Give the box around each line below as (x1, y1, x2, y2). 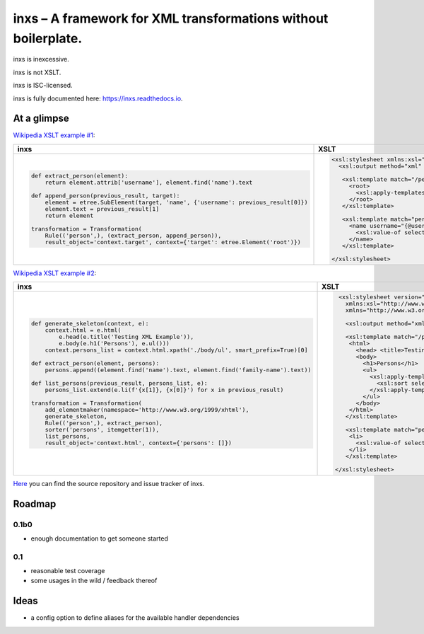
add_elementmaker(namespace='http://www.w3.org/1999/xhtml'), (45, 405, 249, 413)
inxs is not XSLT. (13, 68, 61, 76)
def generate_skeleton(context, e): (30, 319, 149, 327)
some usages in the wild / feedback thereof (30, 577, 158, 585)
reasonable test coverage (30, 567, 105, 575)
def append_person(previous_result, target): (30, 192, 180, 200)
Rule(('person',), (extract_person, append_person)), (45, 232, 222, 240)
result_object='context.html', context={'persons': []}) (45, 439, 232, 446)
